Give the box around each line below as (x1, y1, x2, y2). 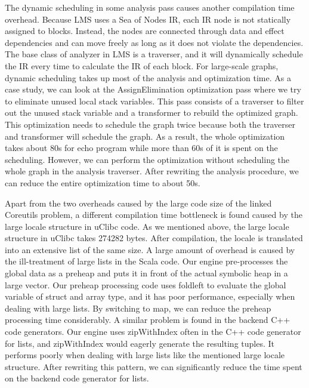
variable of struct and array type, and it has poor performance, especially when (5, 290, 295, 303)
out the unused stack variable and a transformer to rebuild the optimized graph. (5, 106, 298, 119)
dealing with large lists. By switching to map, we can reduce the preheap (5, 301, 271, 314)
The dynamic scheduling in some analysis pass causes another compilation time (5, 1, 295, 13)
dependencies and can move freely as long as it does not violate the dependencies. (5, 36, 304, 48)
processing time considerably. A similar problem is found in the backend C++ (5, 313, 291, 326)
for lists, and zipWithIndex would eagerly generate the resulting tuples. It (5, 337, 274, 349)
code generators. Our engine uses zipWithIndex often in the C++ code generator (5, 325, 301, 338)
